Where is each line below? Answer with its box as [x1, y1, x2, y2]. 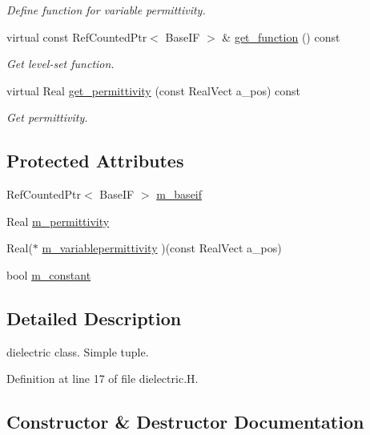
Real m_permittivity [6, 212, 110, 229]
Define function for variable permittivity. [6, 2, 206, 18]
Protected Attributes [6, 148, 184, 173]
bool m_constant [6, 266, 91, 283]
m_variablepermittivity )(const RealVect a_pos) [42, 240, 282, 256]
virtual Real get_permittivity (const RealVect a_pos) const [6, 82, 301, 99]
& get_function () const [222, 28, 340, 45]
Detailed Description [6, 305, 182, 330]
